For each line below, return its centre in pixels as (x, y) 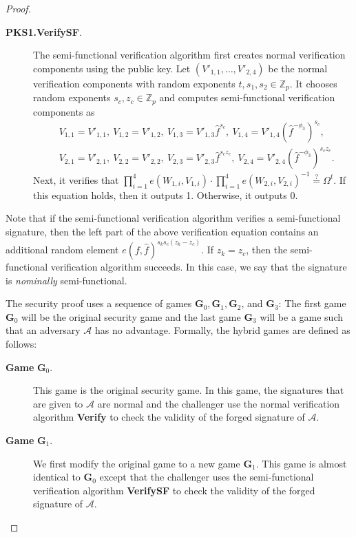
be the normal (298, 68)
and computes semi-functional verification (247, 97)
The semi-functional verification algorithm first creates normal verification (189, 55)
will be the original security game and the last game (131, 316)
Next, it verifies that (76, 179)
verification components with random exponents (134, 83)
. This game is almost (301, 463)
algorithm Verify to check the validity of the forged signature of (169, 417)
